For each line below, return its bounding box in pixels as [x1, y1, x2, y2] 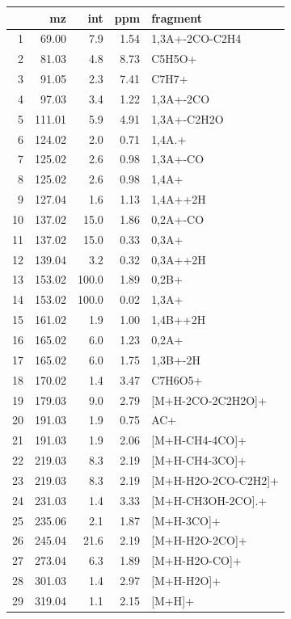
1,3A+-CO [151, 150, 205, 167]
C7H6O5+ [151, 371, 203, 388]
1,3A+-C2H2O [151, 110, 224, 127]
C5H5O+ [151, 50, 197, 67]
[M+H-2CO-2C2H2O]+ [151, 391, 267, 408]
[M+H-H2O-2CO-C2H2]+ [151, 471, 280, 488]
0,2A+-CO [151, 210, 205, 227]
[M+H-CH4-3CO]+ [151, 452, 247, 469]
